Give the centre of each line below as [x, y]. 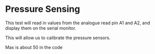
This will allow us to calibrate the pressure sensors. [58, 38]
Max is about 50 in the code [34, 47]
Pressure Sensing [43, 9]
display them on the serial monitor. [41, 28]
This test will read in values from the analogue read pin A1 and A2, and [77, 23]
